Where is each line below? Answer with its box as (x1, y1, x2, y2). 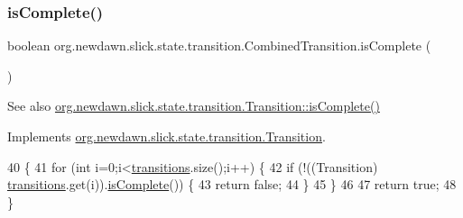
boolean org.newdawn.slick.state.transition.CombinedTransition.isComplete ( (7, 36, 431, 55)
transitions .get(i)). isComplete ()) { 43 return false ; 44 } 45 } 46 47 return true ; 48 (7, 175, 457, 194)
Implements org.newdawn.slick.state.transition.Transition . (7, 127, 326, 145)
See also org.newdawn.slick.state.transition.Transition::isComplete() (7, 96, 380, 115)
